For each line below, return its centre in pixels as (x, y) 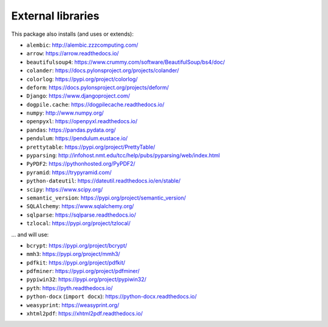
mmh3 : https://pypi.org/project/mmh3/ (73, 254)
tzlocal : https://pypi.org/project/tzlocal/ (78, 223)
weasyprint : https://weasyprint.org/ (73, 305)
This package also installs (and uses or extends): (72, 34)
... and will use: (30, 234)
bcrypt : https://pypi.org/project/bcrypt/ (77, 245)
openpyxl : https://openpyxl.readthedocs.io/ (82, 121)
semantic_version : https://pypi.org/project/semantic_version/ (106, 198)
